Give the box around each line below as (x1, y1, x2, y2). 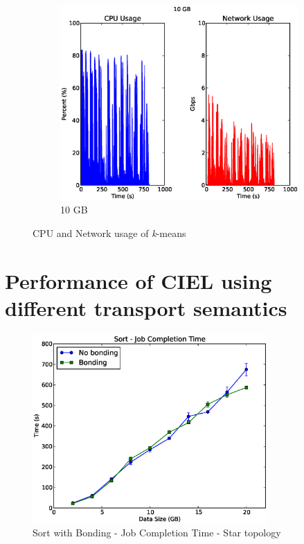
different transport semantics (5, 294, 287, 322)
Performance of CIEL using (5, 266, 272, 295)
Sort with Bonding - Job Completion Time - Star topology (33, 525, 281, 540)
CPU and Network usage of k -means (33, 226, 186, 240)
